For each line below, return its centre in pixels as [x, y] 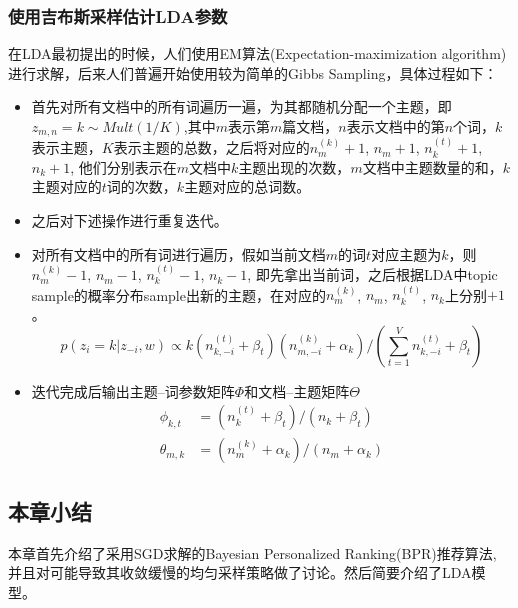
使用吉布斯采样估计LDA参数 [118, 15]
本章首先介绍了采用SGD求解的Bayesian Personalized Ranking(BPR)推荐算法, [252, 552]
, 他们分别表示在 [123, 166]
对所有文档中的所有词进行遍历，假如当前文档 [178, 253]
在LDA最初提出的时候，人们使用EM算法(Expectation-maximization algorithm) [257, 53]
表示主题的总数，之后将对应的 [211, 147]
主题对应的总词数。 [247, 186]
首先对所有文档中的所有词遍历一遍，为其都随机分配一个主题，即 [241, 106]
